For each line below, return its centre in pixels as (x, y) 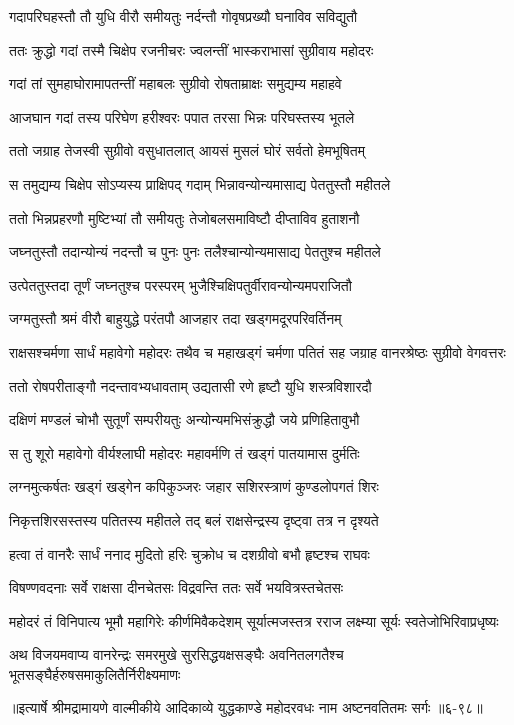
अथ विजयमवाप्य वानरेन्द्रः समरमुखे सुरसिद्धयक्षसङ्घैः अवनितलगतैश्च (176, 654)
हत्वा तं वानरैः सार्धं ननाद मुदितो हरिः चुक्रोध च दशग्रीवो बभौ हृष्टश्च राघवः (189, 553)
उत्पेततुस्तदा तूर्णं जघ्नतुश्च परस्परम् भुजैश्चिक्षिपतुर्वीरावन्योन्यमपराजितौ (180, 284)
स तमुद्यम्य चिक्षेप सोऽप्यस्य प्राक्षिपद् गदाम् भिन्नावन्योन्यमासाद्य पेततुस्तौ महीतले (200, 183)
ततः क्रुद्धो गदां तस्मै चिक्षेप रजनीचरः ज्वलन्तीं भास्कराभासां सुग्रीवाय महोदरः (191, 49)
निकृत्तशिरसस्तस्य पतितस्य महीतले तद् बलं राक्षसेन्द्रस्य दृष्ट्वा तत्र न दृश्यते (194, 519)
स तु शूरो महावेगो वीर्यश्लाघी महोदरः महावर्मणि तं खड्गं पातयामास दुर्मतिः (184, 452)
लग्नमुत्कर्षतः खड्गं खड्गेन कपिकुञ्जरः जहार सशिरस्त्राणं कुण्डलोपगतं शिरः (194, 486)
